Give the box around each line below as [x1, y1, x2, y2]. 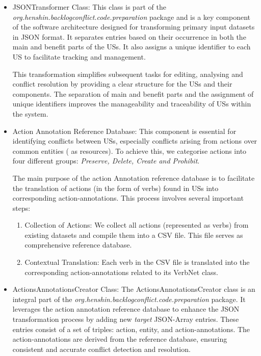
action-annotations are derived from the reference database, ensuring [12, 334, 227, 344]
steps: [12, 202, 31, 213]
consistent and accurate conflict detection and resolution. [12, 343, 191, 354]
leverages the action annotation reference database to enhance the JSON [12, 304, 240, 314]
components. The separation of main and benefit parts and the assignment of [12, 88, 254, 99]
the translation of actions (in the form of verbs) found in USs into [12, 182, 219, 193]
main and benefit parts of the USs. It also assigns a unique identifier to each [12, 41, 251, 52]
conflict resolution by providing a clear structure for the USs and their [12, 78, 232, 89]
